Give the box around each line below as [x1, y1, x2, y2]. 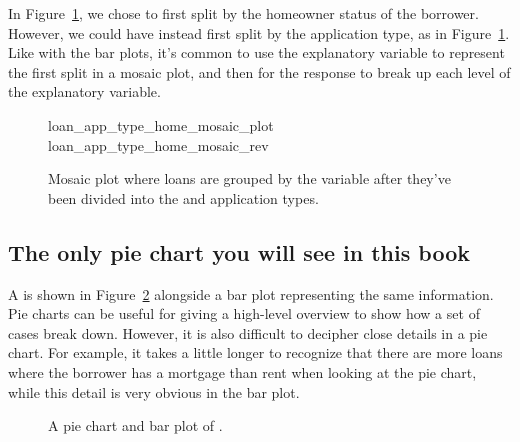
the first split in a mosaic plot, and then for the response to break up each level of [8, 61, 511, 82]
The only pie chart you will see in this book [8, 236, 470, 267]
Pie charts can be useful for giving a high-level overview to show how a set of [8, 303, 480, 324]
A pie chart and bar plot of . [48, 415, 223, 436]
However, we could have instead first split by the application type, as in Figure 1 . [8, 22, 510, 43]
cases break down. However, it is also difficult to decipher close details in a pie [8, 322, 488, 343]
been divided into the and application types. [48, 187, 319, 208]
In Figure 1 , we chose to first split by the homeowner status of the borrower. [8, 3, 479, 23]
